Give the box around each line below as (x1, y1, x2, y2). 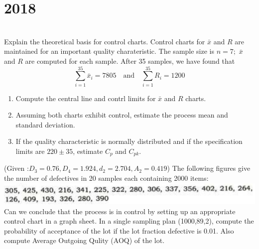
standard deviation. (15, 119, 75, 129)
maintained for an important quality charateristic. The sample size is (4, 46, 215, 56)
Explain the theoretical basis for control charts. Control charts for (4, 36, 205, 46)
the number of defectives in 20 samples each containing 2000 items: (4, 173, 209, 183)
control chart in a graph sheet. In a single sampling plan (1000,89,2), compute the (4, 216, 254, 226)
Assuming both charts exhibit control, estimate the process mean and (15, 110, 228, 120)
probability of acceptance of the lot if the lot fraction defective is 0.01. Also (4, 225, 234, 236)
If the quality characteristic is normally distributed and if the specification (15, 136, 243, 146)
